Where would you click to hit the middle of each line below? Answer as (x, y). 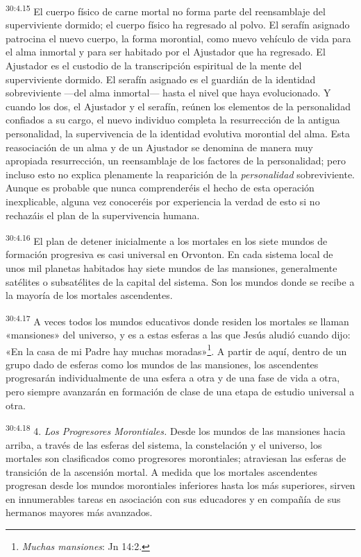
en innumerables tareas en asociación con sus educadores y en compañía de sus (173, 498)
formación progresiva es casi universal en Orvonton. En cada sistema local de (169, 254)
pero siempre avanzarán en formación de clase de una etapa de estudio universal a (180, 392)
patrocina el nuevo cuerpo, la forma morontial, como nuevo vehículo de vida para (178, 38)
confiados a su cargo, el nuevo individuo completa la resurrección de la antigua (173, 120)
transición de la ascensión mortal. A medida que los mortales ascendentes (161, 471)
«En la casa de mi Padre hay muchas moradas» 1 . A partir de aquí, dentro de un (176, 350)
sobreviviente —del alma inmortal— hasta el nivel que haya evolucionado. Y (168, 93)
